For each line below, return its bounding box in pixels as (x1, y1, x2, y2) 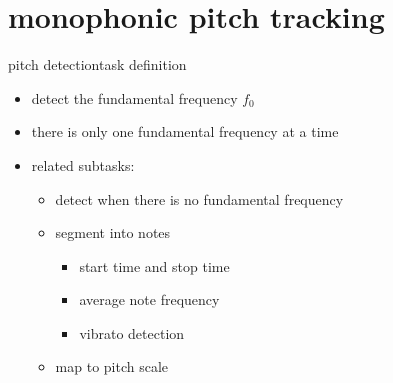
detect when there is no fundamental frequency (55, 188, 344, 209)
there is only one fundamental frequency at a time (31, 121, 339, 142)
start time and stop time (79, 255, 230, 276)
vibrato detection (79, 322, 185, 343)
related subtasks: (31, 154, 135, 175)
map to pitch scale (55, 356, 169, 377)
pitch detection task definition (8, 54, 187, 75)
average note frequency (79, 289, 220, 310)
